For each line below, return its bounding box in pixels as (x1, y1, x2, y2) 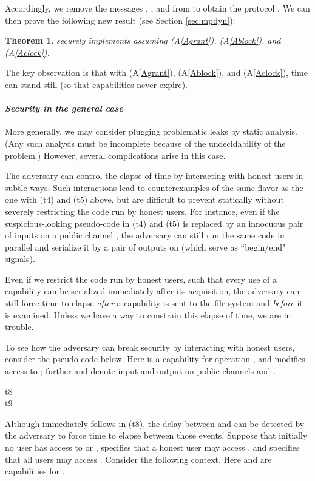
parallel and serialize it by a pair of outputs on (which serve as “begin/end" (5, 240, 286, 253)
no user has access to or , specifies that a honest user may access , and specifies (5, 441, 300, 454)
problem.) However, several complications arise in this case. (5, 149, 226, 161)
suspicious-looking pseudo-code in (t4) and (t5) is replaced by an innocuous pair (5, 217, 303, 229)
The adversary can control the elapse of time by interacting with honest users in (5, 169, 303, 182)
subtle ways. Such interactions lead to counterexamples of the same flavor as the (5, 181, 303, 193)
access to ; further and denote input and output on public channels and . (5, 365, 276, 377)
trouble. (5, 320, 34, 333)
